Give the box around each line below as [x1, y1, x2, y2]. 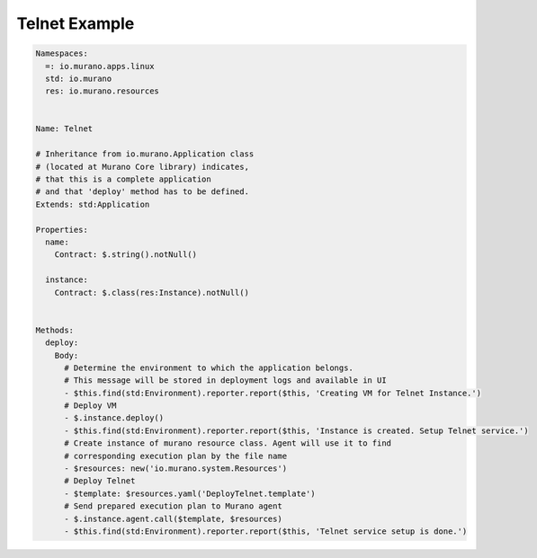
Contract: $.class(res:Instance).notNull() [54, 288, 249, 297]
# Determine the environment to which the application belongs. [64, 362, 354, 373]
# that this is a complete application [35, 174, 211, 184]
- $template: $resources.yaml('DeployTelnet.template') [64, 488, 316, 499]
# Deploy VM [64, 401, 117, 411]
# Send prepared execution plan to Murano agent [64, 501, 282, 511]
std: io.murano [45, 73, 112, 84]
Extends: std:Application [35, 199, 150, 209]
